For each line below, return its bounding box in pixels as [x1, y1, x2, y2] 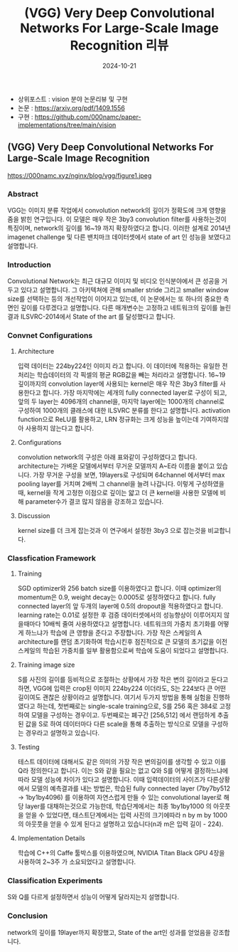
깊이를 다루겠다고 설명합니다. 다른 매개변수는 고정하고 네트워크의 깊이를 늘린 [20, 304, 232, 312]
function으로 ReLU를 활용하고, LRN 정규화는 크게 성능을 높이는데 [17, 415, 199, 423]
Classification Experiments [7, 875, 103, 885]
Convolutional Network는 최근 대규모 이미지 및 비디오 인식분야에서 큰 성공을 [7, 277, 220, 285]
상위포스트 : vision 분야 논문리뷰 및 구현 [17, 95, 128, 103]
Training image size [17, 660, 75, 669]
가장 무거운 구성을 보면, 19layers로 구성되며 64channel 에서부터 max [33, 470, 225, 479]
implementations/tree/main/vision [17, 120, 117, 129]
